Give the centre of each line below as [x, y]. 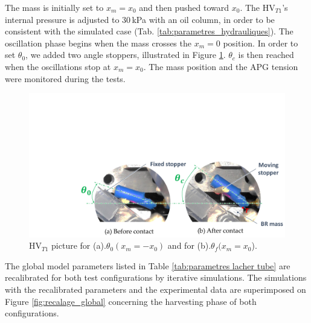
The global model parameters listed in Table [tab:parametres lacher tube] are [148, 265]
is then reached [266, 55]
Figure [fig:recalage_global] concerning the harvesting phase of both [131, 301]
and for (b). [189, 245]
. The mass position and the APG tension [221, 66]
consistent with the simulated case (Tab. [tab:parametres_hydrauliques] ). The [149, 31]
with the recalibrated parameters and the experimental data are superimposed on [155, 289]
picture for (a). [79, 245]
